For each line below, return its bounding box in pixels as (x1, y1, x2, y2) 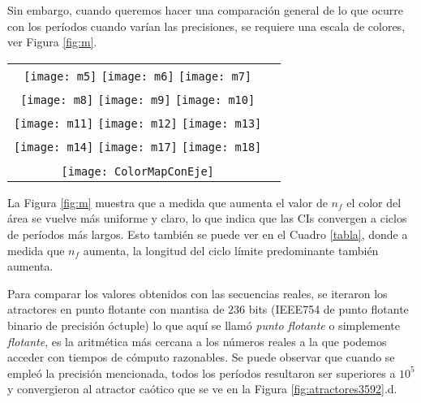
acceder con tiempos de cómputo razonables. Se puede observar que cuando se (7, 349, 395, 366)
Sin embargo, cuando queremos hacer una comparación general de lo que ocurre (7, 2, 404, 18)
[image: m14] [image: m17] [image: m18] (14, 140, 262, 154)
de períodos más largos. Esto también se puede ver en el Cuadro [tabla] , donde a (7, 225, 408, 242)
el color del (346, 193, 402, 210)
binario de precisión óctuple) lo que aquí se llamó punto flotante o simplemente (7, 316, 401, 333)
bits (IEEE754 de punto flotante (248, 301, 409, 318)
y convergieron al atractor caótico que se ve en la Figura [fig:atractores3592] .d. (7, 380, 397, 397)
